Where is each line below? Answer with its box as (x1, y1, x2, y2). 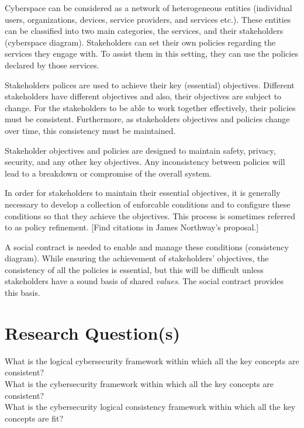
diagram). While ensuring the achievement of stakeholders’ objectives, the (5, 252, 269, 264)
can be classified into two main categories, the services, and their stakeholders (5, 25, 284, 37)
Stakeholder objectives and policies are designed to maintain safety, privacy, (5, 144, 276, 156)
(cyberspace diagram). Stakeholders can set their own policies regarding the (5, 36, 276, 48)
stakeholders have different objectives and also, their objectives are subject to (5, 90, 282, 102)
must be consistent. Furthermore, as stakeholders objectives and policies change (5, 113, 290, 125)
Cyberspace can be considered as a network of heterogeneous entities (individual (5, 2, 292, 13)
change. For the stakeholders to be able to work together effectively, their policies (5, 101, 296, 113)
